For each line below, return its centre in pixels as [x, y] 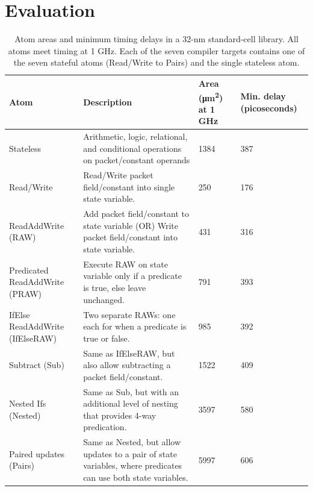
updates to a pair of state [130, 453]
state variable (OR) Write [131, 225]
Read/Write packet [118, 175]
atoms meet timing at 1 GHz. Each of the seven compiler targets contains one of [156, 50]
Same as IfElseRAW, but [129, 353]
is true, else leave [115, 288]
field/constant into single [129, 186]
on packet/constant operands [137, 160]
